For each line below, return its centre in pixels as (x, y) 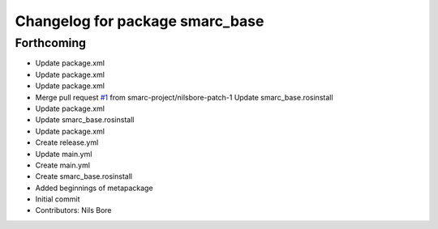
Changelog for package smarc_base (140, 21)
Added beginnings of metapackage (94, 188)
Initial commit (58, 199)
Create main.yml (63, 165)
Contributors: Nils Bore (74, 210)
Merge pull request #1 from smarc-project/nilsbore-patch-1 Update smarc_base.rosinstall (184, 97)
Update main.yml (64, 154)
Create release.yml (67, 142)
